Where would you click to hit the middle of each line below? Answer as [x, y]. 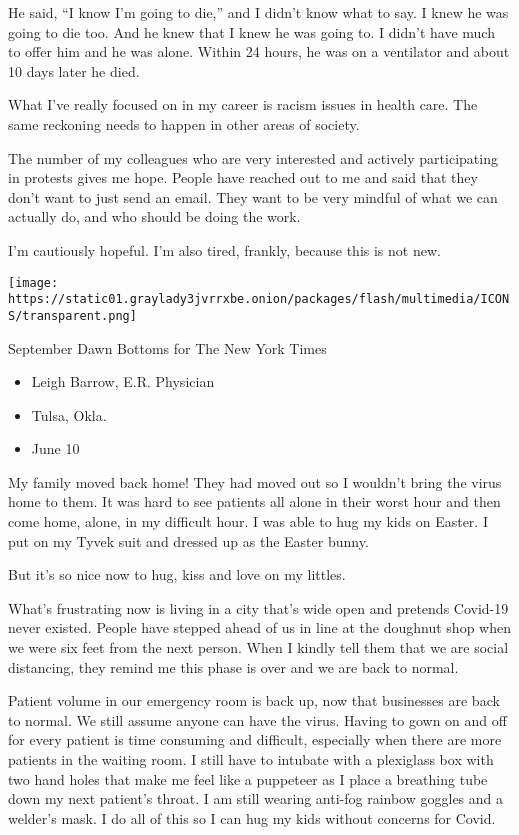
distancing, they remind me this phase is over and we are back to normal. [233, 666]
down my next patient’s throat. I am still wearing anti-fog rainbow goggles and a [256, 798]
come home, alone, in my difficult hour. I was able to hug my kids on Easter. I [248, 521]
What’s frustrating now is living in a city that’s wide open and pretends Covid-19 [258, 607]
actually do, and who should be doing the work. [154, 216]
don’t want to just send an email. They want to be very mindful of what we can [253, 196]
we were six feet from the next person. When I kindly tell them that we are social [258, 647]
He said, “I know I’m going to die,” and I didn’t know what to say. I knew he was [258, 12]
